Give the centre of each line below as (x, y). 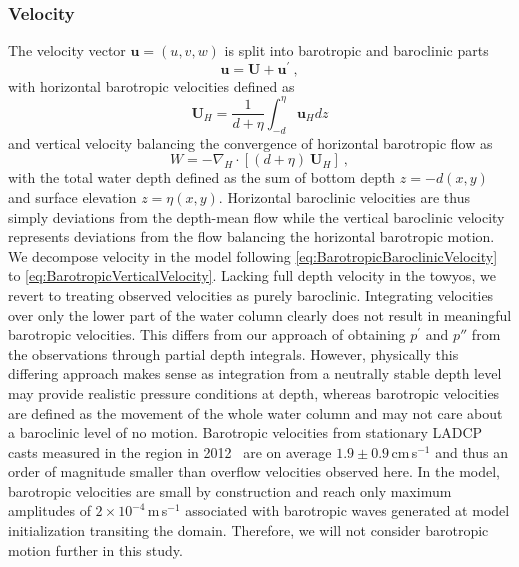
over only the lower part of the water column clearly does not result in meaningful (260, 314)
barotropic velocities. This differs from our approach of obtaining (207, 334)
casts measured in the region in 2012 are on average (170, 451)
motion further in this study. (95, 549)
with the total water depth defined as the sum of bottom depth (202, 177)
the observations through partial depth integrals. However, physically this (233, 353)
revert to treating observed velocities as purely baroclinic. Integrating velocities (251, 294)
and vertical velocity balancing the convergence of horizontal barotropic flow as (250, 142)
